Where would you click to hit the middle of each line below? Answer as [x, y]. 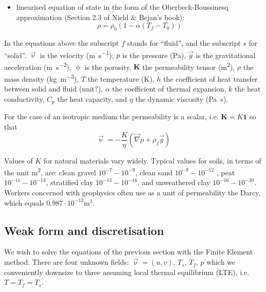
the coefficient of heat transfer [210, 78]
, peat [226, 172]
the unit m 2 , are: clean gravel [50, 171]
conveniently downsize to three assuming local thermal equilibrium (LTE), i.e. [127, 272]
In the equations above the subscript [62, 42]
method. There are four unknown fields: [66, 262]
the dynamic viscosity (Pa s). [182, 98]
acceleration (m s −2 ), [38, 66]
